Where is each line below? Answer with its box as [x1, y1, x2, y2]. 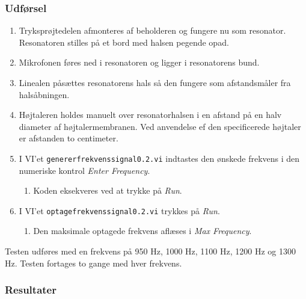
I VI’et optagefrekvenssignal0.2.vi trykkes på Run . [19, 204, 220, 217]
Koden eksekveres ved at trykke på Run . [33, 184, 182, 197]
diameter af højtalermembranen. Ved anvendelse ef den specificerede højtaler [19, 120, 301, 132]
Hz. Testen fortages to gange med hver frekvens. [5, 256, 182, 269]
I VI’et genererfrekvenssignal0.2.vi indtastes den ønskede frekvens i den [19, 152, 300, 164]
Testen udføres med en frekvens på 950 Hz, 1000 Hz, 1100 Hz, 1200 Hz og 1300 [5, 245, 296, 257]
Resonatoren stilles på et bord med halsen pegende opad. [19, 35, 229, 48]
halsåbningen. [19, 88, 70, 100]
